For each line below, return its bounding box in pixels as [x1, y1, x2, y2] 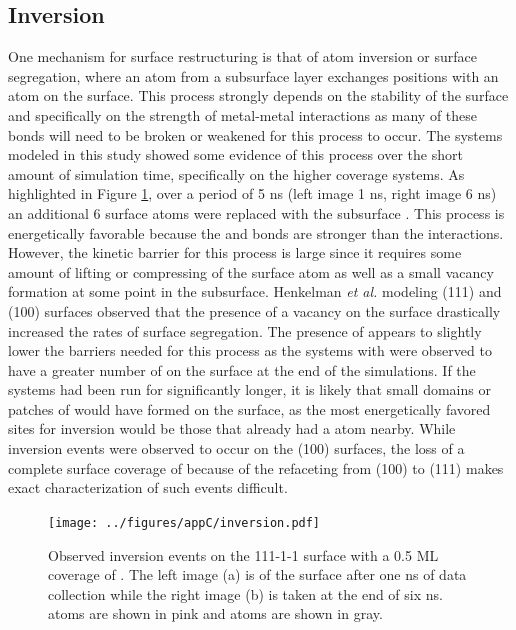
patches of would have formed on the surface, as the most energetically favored [8, 398, 491, 419]
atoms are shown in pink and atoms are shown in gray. [48, 603, 383, 624]
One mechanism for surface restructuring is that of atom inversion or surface [8, 46, 477, 67]
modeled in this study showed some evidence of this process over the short [8, 144, 463, 165]
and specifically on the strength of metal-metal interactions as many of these [8, 104, 478, 125]
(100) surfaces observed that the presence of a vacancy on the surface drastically [8, 300, 501, 321]
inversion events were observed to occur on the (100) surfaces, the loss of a [8, 438, 465, 459]
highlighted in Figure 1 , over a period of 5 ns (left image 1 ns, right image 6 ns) [8, 183, 497, 204]
